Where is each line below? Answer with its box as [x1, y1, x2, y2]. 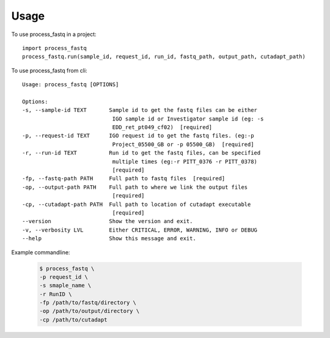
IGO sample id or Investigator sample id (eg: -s [112, 115, 264, 122]
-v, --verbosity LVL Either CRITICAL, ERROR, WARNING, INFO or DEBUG [22, 226, 258, 233]
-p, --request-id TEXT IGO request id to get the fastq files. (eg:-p [22, 132, 254, 139]
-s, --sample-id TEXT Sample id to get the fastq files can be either [22, 107, 258, 114]
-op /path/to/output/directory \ [39, 307, 140, 315]
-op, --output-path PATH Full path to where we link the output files [22, 183, 248, 191]
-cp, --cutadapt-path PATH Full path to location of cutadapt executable [22, 200, 251, 208]
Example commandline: [11, 248, 70, 256]
